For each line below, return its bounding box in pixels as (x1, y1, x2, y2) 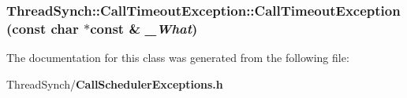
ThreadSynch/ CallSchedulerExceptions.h (6, 75, 223, 92)
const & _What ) (90, 18, 198, 38)
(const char (6, 18, 79, 38)
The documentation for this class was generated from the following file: (6, 49, 349, 66)
